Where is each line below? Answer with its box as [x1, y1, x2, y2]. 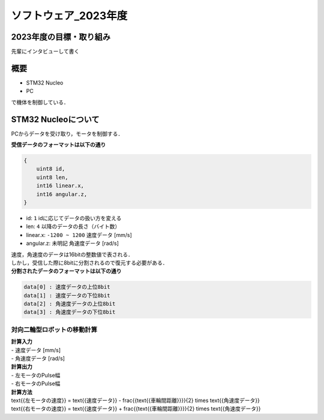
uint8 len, [36, 174, 68, 181]
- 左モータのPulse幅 [11, 371, 61, 379]
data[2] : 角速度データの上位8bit [23, 301, 116, 307]
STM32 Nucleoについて [11, 114, 100, 124]
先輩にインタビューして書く [11, 48, 80, 55]
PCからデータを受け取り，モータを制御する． [11, 130, 124, 137]
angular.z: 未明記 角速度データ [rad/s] [26, 240, 119, 247]
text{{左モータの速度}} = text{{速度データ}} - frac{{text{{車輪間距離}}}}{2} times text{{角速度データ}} [11, 397, 260, 404]
